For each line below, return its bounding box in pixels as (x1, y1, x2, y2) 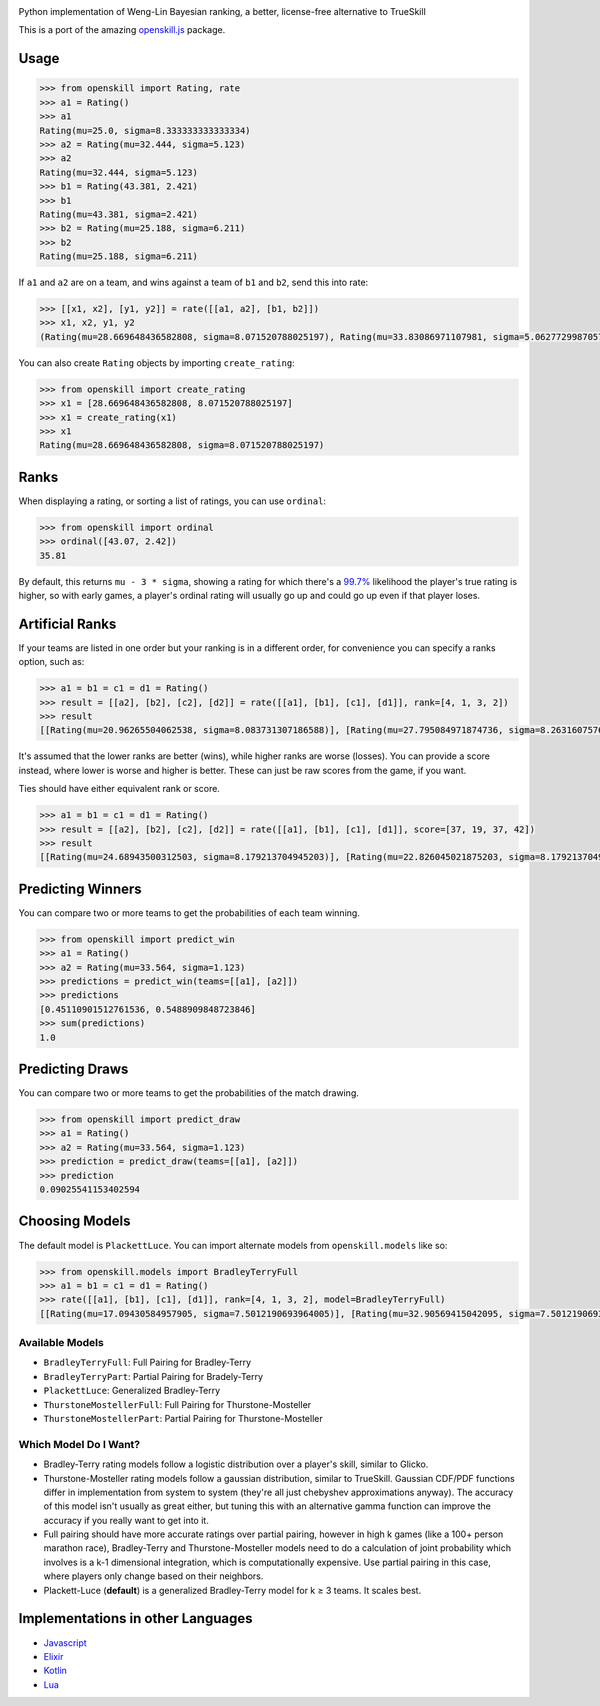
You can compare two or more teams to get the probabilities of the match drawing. (18, 1087, 359, 1099)
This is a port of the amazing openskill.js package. (18, 24, 226, 36)
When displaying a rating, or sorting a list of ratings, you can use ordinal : (18, 495, 327, 507)
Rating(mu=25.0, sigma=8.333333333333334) (39, 125, 251, 136)
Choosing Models (18, 1213, 131, 1230)
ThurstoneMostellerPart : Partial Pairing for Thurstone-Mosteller (43, 1412, 324, 1424)
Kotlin (43, 1665, 67, 1677)
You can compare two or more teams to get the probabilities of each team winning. (18, 906, 360, 919)
